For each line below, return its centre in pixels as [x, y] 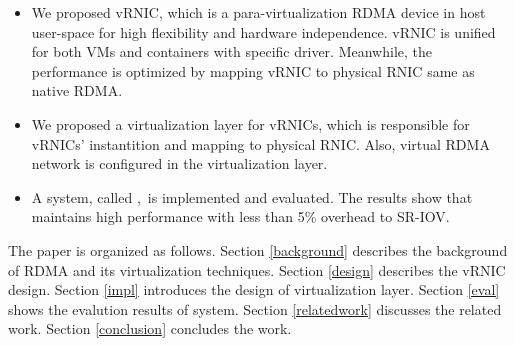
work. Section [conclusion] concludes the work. [150, 328]
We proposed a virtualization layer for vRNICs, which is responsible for [250, 123]
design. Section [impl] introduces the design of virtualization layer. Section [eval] [254, 289]
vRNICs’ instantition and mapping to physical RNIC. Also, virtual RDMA [260, 143]
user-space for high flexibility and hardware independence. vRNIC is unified [263, 31]
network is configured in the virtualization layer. [179, 163]
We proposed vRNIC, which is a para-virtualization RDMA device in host [258, 12]
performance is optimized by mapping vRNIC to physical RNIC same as [253, 70]
